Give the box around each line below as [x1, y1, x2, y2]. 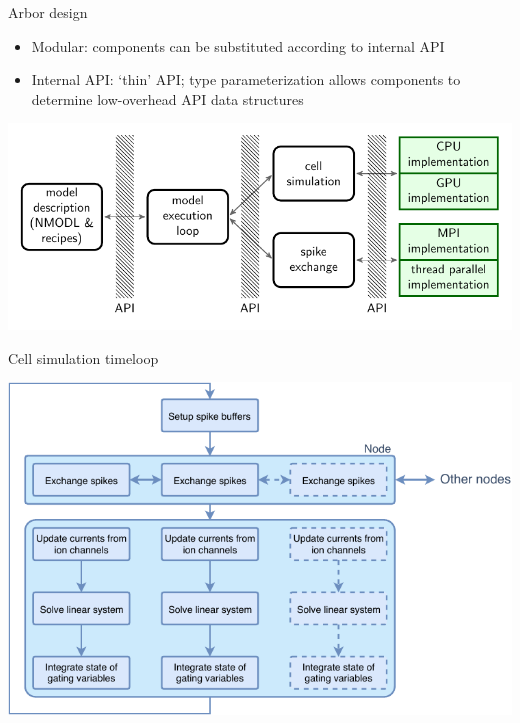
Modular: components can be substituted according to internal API [31, 35, 445, 56]
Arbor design [8, 2, 88, 22]
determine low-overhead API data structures [31, 88, 304, 109]
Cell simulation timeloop [8, 347, 159, 368]
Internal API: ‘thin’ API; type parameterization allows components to [31, 69, 461, 90]
